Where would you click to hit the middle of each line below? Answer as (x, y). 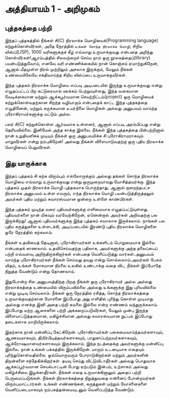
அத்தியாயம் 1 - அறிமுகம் (52, 9)
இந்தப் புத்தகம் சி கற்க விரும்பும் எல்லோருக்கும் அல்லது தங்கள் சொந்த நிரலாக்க (82, 176)
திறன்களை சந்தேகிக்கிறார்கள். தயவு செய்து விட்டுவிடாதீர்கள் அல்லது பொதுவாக (80, 361)
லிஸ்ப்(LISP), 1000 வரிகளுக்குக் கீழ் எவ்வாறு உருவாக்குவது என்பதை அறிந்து (79, 52)
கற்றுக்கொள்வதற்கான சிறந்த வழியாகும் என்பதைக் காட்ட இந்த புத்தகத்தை (76, 102)
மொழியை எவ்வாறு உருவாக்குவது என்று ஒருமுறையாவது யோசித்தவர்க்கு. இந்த (80, 182)
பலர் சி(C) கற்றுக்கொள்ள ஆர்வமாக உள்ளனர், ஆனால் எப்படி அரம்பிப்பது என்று (83, 124)
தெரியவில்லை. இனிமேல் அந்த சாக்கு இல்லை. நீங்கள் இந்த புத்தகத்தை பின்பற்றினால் (84, 130)
